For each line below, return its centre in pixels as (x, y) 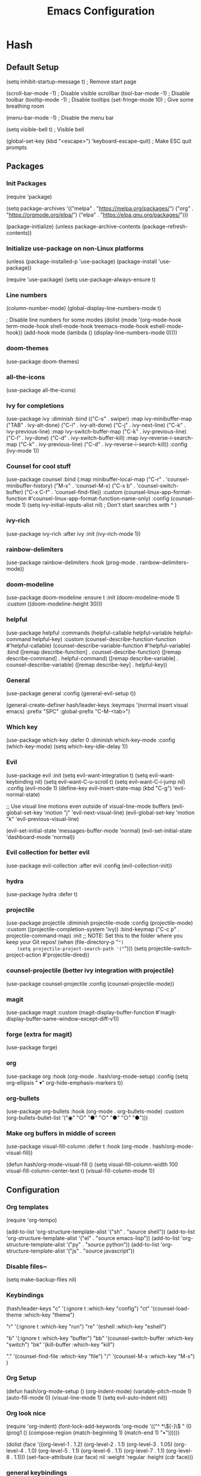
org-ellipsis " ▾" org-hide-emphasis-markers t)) (65, 1082)
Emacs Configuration (101, 11)
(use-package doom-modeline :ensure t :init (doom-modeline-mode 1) (93, 598)
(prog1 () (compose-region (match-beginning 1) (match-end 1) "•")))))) (93, 1433)
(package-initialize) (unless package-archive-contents (73, 226)
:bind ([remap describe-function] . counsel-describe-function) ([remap (94, 652)
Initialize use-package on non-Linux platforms (75, 248)
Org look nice (26, 1413)
